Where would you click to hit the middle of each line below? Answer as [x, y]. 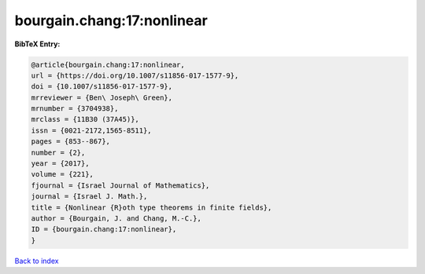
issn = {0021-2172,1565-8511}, [92, 130]
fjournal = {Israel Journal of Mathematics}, [120, 185]
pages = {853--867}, [70, 142]
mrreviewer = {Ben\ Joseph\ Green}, [102, 97]
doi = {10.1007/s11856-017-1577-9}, [102, 87]
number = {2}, [58, 152]
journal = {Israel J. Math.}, [89, 197]
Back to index [37, 261]
